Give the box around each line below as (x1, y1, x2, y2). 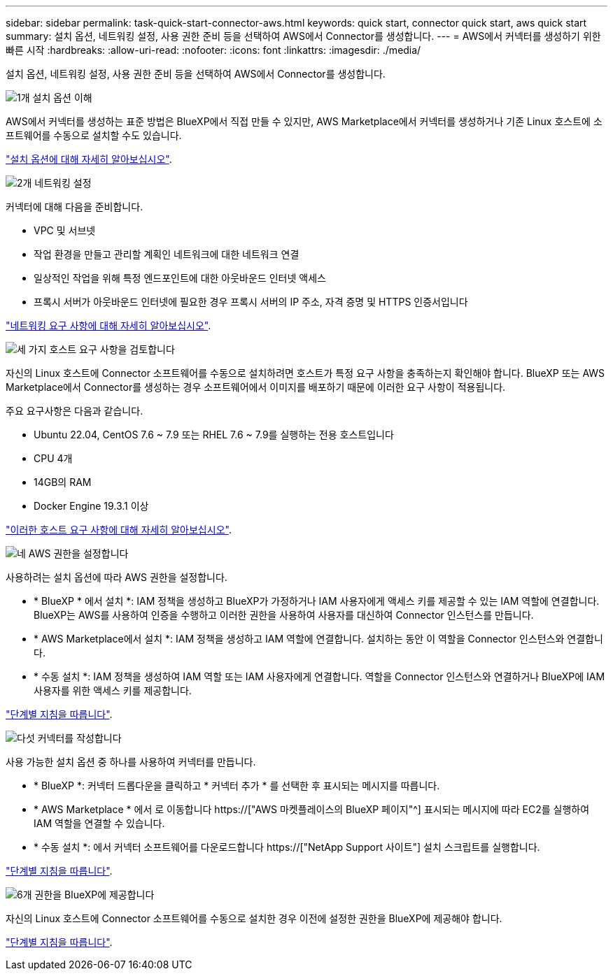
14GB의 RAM (34, 476, 92, 488)
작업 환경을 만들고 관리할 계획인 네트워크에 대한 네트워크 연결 (34, 248, 300, 260)
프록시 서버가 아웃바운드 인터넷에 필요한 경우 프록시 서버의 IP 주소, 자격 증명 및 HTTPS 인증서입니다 (34, 296, 468, 308)
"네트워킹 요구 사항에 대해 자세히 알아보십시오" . (6, 320, 211, 331)
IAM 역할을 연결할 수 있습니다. (34, 817, 165, 829)
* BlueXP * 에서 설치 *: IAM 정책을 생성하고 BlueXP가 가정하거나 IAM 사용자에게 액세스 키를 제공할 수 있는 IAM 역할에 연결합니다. (34, 595, 600, 607)
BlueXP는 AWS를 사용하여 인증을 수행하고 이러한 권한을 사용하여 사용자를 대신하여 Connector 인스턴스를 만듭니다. (34, 609, 534, 621)
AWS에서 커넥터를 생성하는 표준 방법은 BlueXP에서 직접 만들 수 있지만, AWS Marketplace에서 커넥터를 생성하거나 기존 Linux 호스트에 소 (6, 115, 603, 127)
